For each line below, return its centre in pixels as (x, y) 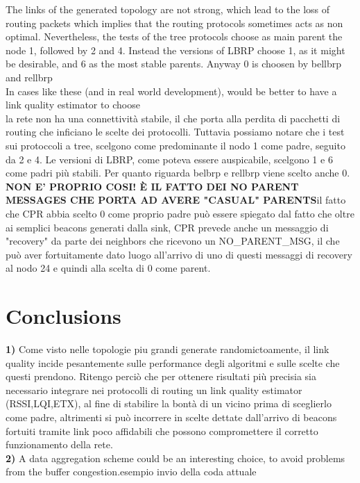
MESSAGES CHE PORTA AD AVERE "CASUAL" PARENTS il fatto (176, 200)
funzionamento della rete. (59, 444)
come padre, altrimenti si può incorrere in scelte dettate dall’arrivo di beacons (171, 417)
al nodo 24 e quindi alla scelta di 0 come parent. (108, 268)
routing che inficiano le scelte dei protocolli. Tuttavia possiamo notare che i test (175, 132)
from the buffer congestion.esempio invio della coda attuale (131, 472)
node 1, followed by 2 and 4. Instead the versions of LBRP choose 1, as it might (175, 50)
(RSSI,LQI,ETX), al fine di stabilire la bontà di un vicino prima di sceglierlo (169, 403)
